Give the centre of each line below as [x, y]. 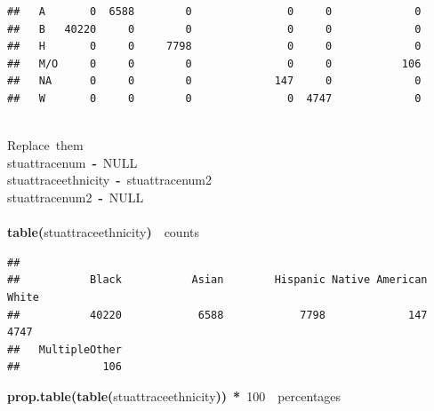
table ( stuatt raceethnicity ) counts [104, 232]
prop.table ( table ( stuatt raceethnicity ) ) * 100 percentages [174, 395]
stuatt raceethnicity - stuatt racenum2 [110, 180]
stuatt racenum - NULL [72, 162]
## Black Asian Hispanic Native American [217, 280]
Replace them [45, 145]
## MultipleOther [64, 349]
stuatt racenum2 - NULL [76, 197]
